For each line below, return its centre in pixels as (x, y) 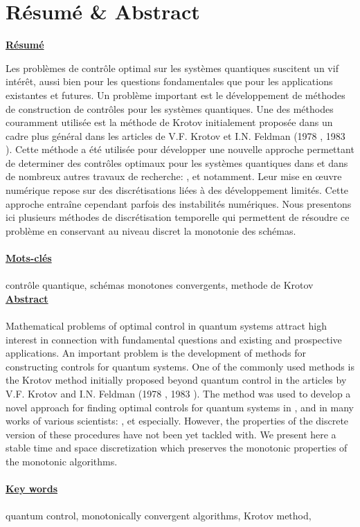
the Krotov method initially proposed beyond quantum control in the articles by (176, 380)
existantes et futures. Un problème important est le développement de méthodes (175, 95)
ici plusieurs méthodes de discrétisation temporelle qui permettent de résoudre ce (178, 217)
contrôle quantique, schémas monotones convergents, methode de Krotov (160, 285)
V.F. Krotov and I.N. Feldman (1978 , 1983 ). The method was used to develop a (178, 393)
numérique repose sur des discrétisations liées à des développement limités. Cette (177, 190)
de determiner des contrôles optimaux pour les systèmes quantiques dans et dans (177, 162)
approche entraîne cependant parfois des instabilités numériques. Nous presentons (179, 203)
